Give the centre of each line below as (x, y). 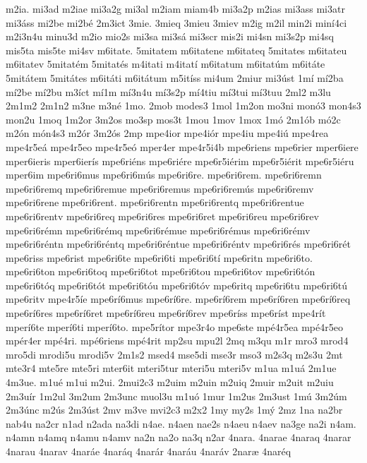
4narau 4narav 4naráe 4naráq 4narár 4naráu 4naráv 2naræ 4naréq (149, 451)
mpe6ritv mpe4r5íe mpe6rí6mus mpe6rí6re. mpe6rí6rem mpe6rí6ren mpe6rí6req (178, 299)
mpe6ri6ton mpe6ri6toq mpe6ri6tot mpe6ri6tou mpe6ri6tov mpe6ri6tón (161, 271)
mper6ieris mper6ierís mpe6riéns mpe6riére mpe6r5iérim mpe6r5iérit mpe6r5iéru (180, 161)
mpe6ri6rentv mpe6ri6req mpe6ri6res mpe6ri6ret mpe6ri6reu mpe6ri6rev (162, 216)
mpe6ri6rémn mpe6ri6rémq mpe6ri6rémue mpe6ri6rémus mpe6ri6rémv (158, 230)
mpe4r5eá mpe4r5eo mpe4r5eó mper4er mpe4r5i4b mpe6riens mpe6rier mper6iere (182, 146)
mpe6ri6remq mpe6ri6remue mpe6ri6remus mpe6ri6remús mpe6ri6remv (160, 188)
